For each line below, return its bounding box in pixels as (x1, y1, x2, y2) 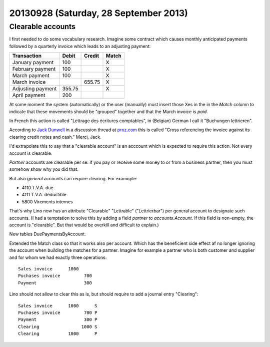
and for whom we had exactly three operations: (9, 254, 107, 260)
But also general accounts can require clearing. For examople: (9, 175, 137, 181)
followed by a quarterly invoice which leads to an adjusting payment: (9, 43, 151, 49)
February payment (12, 66, 56, 73)
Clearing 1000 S (18, 323, 97, 329)
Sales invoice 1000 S (18, 303, 97, 308)
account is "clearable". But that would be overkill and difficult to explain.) (9, 222, 159, 228)
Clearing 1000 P (18, 331, 97, 336)
